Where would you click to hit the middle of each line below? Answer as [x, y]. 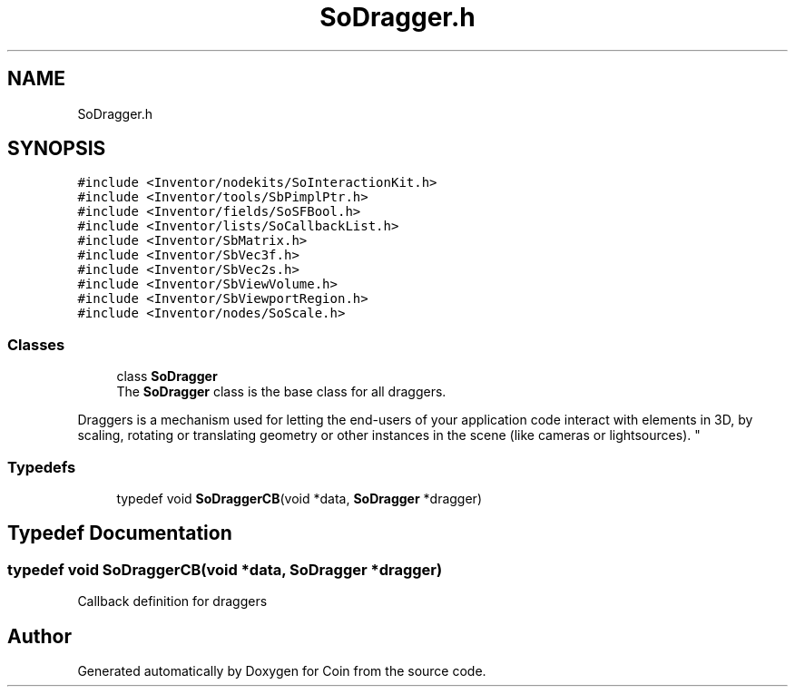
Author [39, 636]
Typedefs [42, 467]
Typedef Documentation [120, 533]
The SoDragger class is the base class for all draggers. [281, 392]
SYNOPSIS [57, 149]
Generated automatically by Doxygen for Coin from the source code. [282, 671]
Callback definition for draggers [172, 601]
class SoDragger [167, 376]
